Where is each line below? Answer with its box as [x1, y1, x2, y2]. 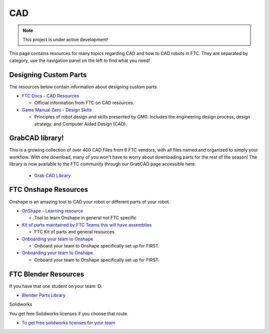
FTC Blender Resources [9, 270, 84, 278]
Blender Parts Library [21, 292, 66, 298]
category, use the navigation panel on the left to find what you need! [9, 57, 150, 63]
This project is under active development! [22, 36, 108, 42]
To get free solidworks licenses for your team [21, 320, 115, 326]
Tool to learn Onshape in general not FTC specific [34, 215, 137, 221]
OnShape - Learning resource [21, 207, 83, 213]
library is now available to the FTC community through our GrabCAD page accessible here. [9, 161, 196, 167]
